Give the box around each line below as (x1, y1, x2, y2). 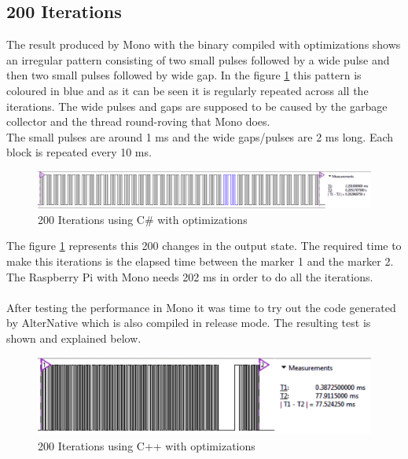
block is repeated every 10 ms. (6, 144, 152, 160)
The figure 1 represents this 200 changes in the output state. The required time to (6, 237, 402, 254)
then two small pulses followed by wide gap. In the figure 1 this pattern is (6, 67, 362, 83)
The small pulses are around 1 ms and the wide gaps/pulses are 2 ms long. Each (6, 128, 394, 145)
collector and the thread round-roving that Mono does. (6, 113, 270, 130)
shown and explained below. (6, 329, 142, 346)
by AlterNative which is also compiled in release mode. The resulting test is (6, 314, 371, 331)
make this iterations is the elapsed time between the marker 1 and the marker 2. (6, 252, 394, 269)
